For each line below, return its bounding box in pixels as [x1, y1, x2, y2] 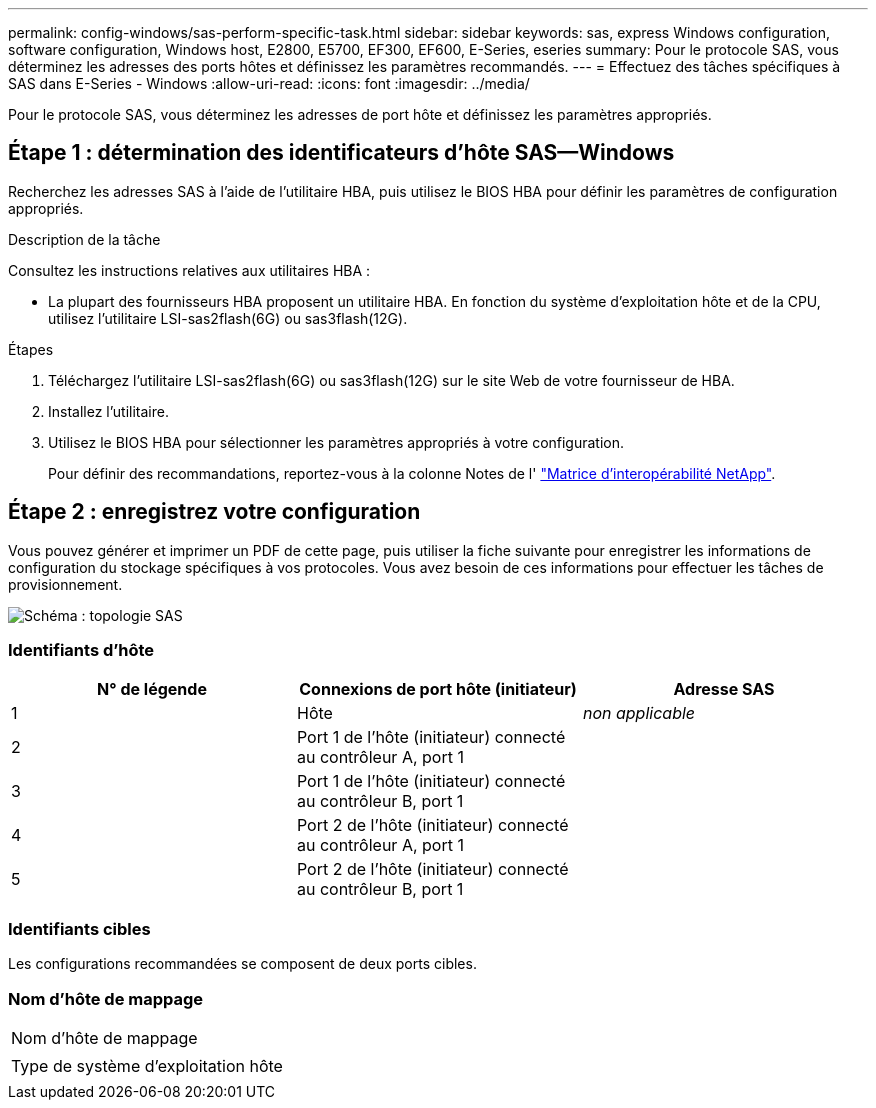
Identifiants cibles [8, 918, 151, 939]
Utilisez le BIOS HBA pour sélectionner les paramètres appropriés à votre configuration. [48, 433, 625, 451]
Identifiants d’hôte [8, 640, 155, 661]
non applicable [582, 703, 696, 724]
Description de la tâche [8, 230, 161, 248]
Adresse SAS [673, 679, 775, 700]
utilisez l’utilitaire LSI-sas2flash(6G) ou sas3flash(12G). [48, 309, 408, 327]
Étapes [8, 340, 54, 358]
